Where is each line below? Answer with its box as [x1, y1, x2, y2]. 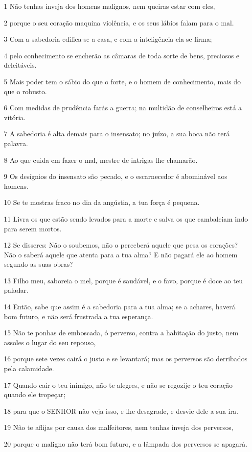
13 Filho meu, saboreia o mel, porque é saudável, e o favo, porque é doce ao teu [4, 275, 243, 285]
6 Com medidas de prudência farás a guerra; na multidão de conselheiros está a [4, 102, 242, 113]
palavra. [4, 138, 28, 148]
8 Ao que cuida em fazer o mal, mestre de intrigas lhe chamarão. [4, 154, 198, 165]
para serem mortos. [4, 223, 62, 233]
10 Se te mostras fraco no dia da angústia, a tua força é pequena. [4, 197, 200, 207]
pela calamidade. [4, 363, 54, 374]
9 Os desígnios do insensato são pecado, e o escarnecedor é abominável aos [4, 171, 228, 181]
